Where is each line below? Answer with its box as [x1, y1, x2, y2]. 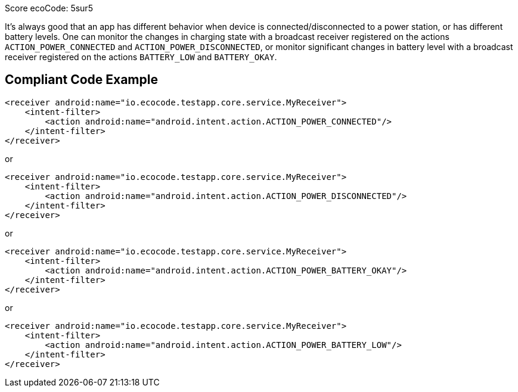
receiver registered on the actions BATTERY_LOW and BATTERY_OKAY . [5, 52, 277, 62]
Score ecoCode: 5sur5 [5, 3, 93, 13]
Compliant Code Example [5, 72, 158, 88]
